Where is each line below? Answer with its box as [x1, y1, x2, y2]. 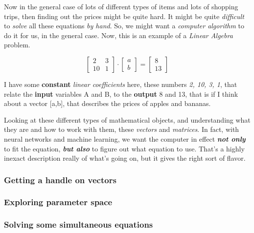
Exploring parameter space [4, 196, 113, 208]
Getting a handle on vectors [4, 173, 116, 186]
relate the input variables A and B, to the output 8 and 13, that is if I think [4, 88, 238, 99]
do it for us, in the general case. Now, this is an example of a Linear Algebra [4, 30, 233, 40]
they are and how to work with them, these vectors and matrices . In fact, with [4, 124, 239, 134]
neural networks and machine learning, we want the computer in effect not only [4, 133, 246, 144]
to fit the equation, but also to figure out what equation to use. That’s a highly [4, 143, 245, 153]
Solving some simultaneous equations [4, 218, 153, 231]
